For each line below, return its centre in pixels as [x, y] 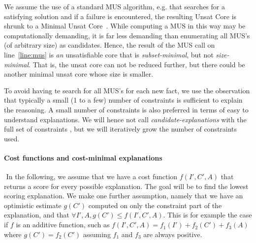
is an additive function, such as [63, 225]
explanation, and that [37, 215]
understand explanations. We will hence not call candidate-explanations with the [125, 119]
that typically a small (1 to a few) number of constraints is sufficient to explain [123, 100]
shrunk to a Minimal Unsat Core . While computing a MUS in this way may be [125, 26]
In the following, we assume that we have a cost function [92, 176]
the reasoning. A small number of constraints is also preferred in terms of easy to [126, 109]
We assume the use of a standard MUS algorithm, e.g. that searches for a [114, 6]
